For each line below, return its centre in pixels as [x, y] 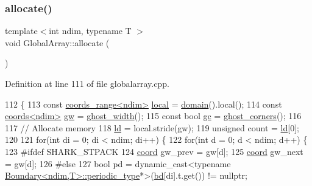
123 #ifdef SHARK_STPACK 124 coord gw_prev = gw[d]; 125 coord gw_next [154, 151]
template [21, 31]
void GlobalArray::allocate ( [57, 42]
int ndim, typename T [90, 31]
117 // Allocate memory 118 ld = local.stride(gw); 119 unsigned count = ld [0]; [152, 127]
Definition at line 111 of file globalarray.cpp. [87, 83]
